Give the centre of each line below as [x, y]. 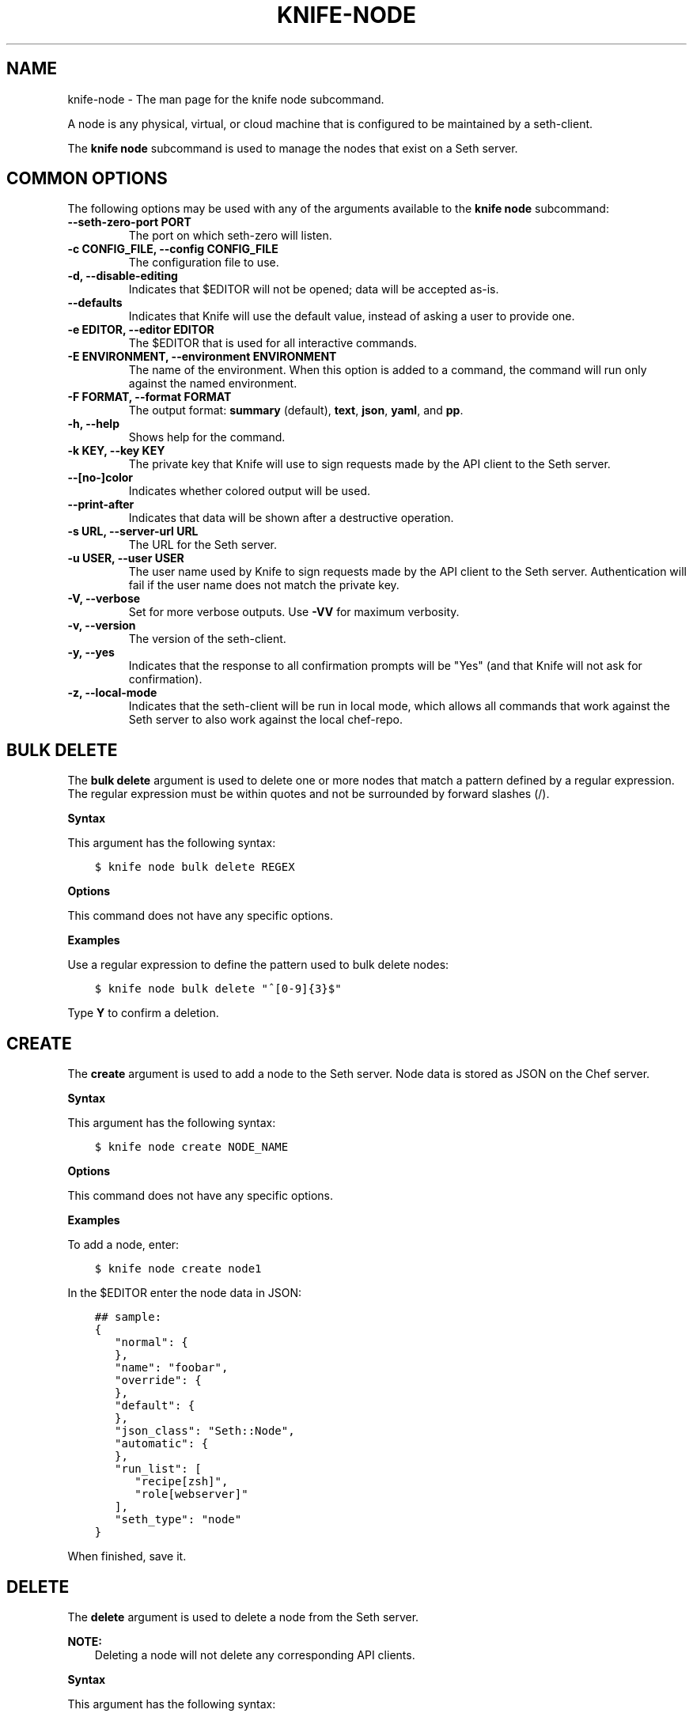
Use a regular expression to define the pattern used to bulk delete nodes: [258, 965]
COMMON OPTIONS [87, 179]
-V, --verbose [104, 599]
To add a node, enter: [123, 1245]
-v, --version [102, 626]
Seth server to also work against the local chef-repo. [266, 720]
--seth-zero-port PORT [129, 222]
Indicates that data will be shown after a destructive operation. [291, 518]
